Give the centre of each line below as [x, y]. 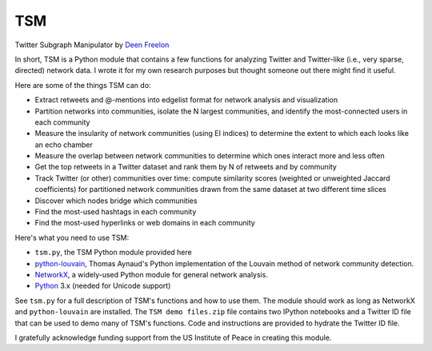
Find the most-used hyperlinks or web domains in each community [145, 223]
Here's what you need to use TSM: [72, 237]
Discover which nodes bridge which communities [116, 201]
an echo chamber [64, 145]
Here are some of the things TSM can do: [83, 85]
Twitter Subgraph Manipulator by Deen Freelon [92, 45]
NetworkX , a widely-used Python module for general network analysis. [151, 274]
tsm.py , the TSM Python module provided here [113, 253]
